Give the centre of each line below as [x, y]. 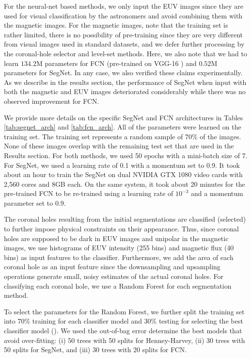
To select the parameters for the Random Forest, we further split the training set [124, 311]
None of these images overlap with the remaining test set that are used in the [119, 146]
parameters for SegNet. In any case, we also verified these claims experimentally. [123, 73]
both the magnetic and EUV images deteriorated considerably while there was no [125, 91]
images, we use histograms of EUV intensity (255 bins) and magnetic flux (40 [119, 248]
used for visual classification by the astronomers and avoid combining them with [123, 15]
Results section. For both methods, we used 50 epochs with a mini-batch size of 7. [126, 155]
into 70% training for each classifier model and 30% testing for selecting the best [124, 321]
